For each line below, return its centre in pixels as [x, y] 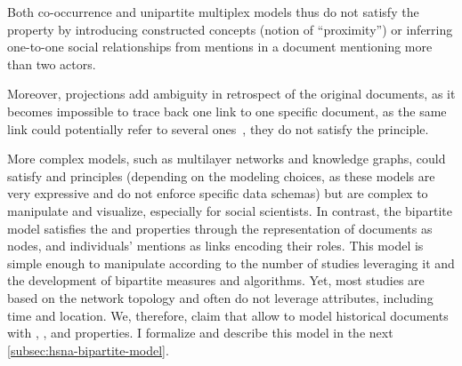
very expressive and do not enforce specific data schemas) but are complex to [218, 193]
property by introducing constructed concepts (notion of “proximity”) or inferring [230, 29]
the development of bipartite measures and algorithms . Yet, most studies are [216, 280]
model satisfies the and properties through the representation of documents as [220, 228]
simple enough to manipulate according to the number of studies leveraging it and [231, 263]
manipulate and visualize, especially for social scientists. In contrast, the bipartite [230, 210]
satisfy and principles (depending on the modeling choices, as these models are [221, 175]
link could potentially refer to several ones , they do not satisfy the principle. [218, 128]
